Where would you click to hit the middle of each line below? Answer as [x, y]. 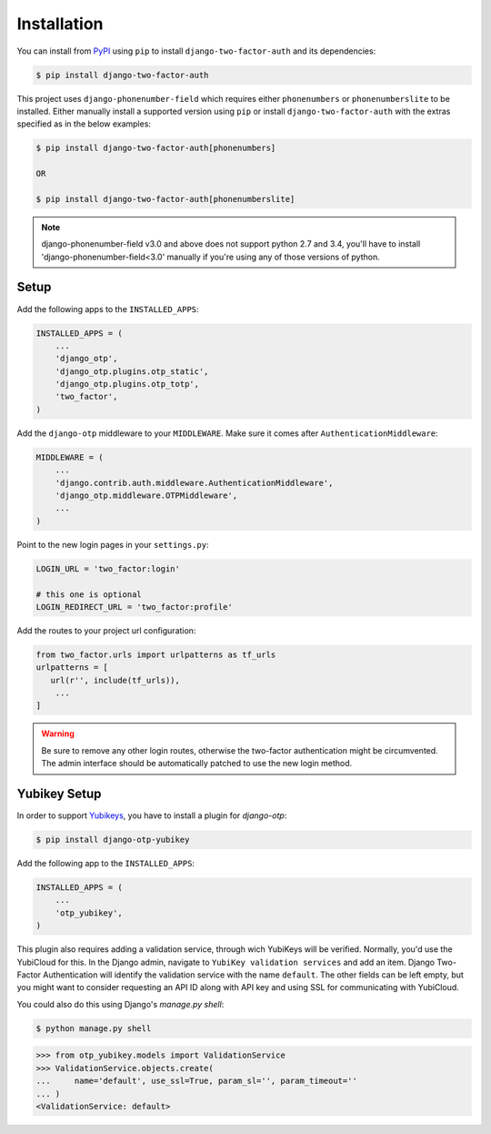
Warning [58, 734]
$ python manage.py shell [94, 1028]
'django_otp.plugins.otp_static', [132, 371]
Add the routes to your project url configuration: [106, 630]
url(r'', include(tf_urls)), [115, 680]
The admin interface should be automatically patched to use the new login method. [197, 764]
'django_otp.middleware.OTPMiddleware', [146, 495]
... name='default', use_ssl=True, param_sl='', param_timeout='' [197, 1081]
